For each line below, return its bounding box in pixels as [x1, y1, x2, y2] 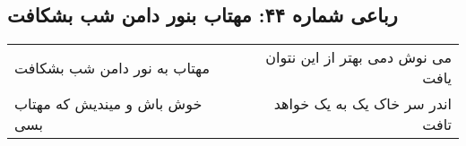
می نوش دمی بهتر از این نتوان [265, 47, 452, 68]
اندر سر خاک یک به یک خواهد [273, 93, 452, 115]
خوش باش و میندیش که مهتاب [14, 93, 203, 115]
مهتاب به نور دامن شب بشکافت [14, 56, 211, 78]
